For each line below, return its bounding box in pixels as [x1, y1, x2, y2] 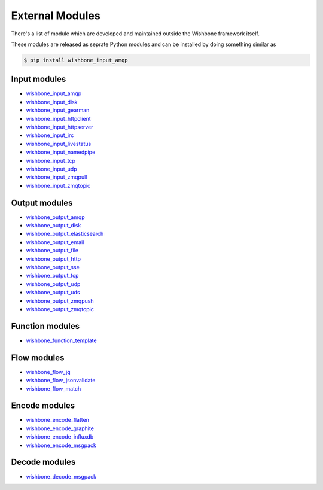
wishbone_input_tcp [26, 157, 76, 164]
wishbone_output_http [26, 255, 81, 263]
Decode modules [11, 457, 76, 467]
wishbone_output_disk [26, 222, 81, 229]
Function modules [11, 321, 80, 331]
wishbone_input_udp [26, 165, 77, 172]
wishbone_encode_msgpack [26, 442, 97, 449]
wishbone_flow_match [26, 385, 81, 392]
